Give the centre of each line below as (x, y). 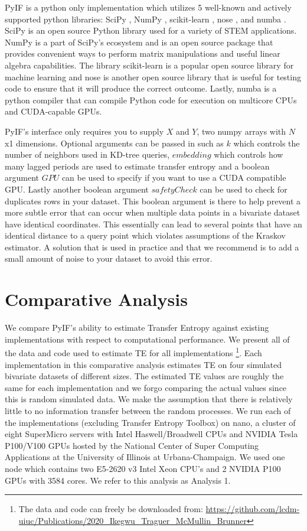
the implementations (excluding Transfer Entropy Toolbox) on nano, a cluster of (150, 422)
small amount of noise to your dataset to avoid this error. (109, 258)
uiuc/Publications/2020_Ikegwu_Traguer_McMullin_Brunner (133, 520)
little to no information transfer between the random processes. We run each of (148, 411)
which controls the (267, 143)
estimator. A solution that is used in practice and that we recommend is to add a (152, 247)
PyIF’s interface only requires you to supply (84, 131)
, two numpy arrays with (241, 131)
